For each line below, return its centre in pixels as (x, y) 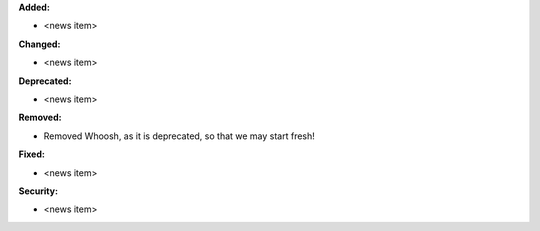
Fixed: (31, 154)
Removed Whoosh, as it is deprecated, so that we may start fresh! (179, 136)
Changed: (39, 44)
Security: (38, 191)
